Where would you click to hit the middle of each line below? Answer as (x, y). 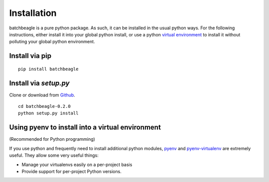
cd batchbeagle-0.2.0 (44, 106)
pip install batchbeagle (48, 69)
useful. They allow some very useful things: (54, 155)
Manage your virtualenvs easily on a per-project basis (77, 165)
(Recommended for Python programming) (52, 139)
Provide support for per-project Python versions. (71, 171)
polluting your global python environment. (52, 42)
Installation (33, 13)
